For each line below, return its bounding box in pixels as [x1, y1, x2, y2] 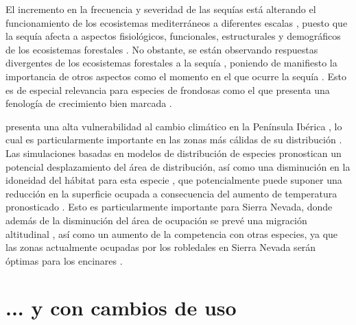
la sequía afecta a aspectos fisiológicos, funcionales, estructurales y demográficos [5, 29, 341, 43]
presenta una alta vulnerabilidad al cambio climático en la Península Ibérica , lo [5, 119, 342, 133]
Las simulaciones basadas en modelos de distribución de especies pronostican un [5, 145, 342, 160]
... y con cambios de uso [5, 293, 237, 322]
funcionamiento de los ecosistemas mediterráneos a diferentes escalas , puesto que [5, 15, 348, 29]
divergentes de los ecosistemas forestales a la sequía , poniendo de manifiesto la [5, 56, 337, 70]
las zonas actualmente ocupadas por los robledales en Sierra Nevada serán [5, 240, 316, 254]
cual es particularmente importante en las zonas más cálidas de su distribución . [5, 132, 342, 147]
